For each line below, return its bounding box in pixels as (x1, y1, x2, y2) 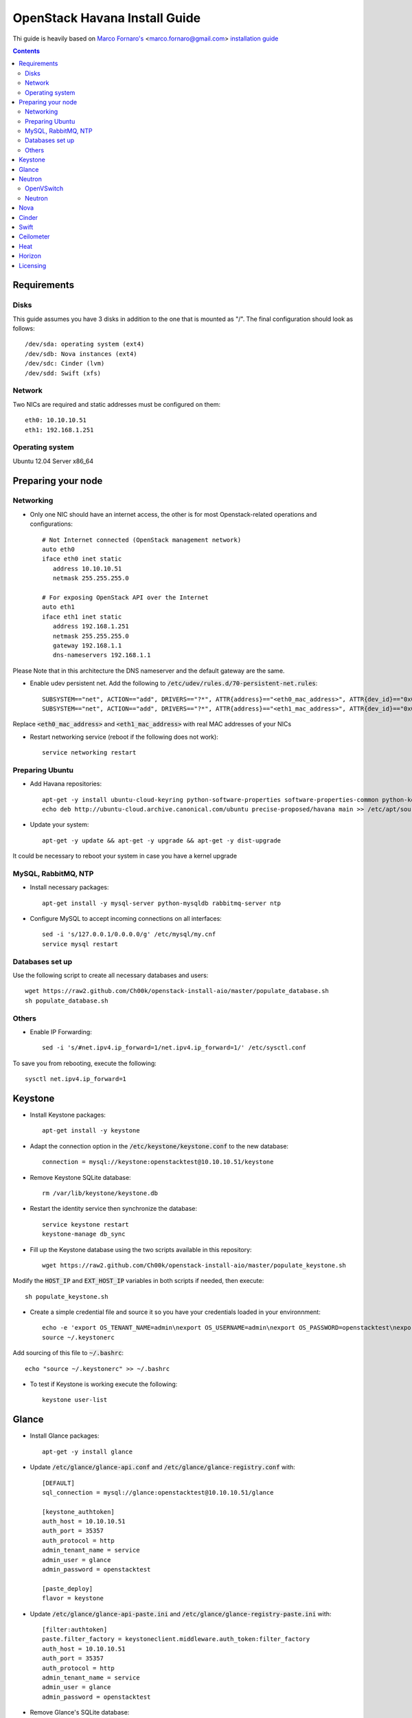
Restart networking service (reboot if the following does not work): (30, 733, 219, 741)
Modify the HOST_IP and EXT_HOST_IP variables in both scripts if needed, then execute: (12, 1277, 264, 1285)
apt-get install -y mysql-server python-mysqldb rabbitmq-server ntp (42, 899, 282, 907)
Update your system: (30, 821, 89, 829)
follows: (12, 324, 35, 333)
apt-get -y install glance (42, 1447, 133, 1455)
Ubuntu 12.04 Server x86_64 (12, 457, 94, 465)
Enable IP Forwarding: (30, 1027, 92, 1036)
